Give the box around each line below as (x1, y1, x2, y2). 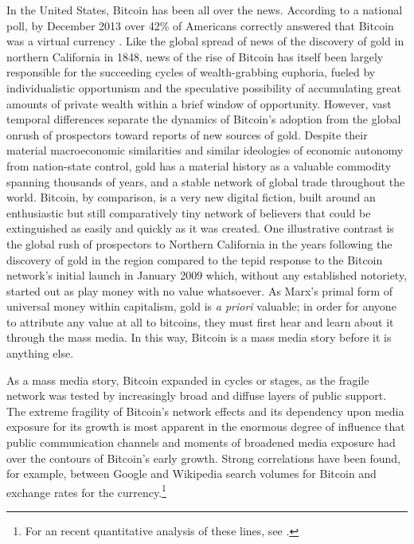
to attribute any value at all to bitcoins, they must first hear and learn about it (6, 313, 394, 330)
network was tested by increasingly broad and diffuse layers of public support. (6, 387, 387, 404)
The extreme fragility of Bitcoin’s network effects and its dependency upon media (6, 402, 404, 419)
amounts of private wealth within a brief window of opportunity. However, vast (6, 95, 392, 112)
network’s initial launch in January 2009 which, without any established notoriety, (6, 267, 408, 284)
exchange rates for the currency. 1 (6, 481, 166, 500)
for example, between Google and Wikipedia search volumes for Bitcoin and (6, 465, 377, 482)
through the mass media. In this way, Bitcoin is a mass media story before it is (6, 329, 392, 346)
